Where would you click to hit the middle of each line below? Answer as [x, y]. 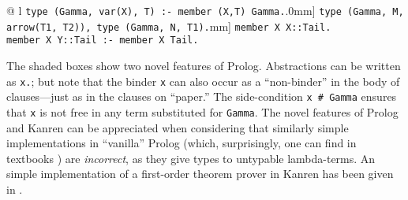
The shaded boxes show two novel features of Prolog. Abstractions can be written [204, 65]
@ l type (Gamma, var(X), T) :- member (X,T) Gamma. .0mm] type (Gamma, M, [205, 10]
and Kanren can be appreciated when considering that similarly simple [178, 127]
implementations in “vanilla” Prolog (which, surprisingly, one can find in [182, 143]
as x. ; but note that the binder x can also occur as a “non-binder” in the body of [203, 81]
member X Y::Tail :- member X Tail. [103, 41]
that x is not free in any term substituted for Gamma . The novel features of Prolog [202, 111]
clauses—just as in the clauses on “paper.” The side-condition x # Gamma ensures [202, 96]
